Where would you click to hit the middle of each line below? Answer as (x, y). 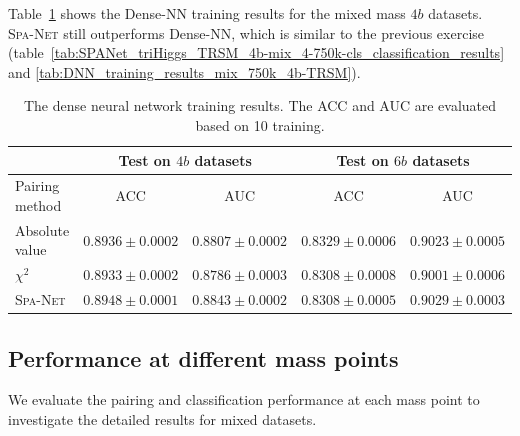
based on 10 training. (260, 124)
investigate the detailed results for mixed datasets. (162, 419)
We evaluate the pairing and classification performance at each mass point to (244, 399)
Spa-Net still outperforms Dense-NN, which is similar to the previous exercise (246, 32)
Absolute (42, 229)
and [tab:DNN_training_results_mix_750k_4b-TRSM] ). (184, 71)
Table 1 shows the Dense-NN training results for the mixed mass (207, 13)
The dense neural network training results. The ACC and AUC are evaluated (260, 105)
